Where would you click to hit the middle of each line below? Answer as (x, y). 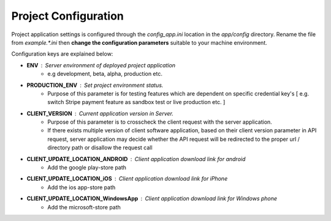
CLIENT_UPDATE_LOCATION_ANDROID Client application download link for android (136, 159)
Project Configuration (67, 16)
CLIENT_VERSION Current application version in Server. (100, 113)
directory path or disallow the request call (100, 148)
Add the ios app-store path (82, 187)
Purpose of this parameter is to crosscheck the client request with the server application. (160, 122)
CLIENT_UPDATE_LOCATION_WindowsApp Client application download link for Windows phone (152, 198)
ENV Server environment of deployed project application (101, 65)
